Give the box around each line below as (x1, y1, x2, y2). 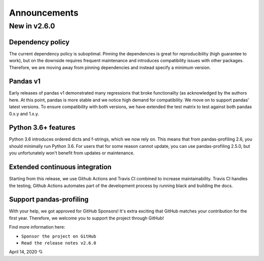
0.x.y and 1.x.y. (9, 111, 39, 117)
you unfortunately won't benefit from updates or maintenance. (9, 150, 134, 156)
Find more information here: (9, 224, 66, 230)
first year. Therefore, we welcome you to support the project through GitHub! (9, 215, 164, 221)
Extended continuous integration (9, 163, 112, 171)
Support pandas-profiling (9, 195, 89, 204)
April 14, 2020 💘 (9, 249, 43, 255)
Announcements (9, 7, 79, 18)
